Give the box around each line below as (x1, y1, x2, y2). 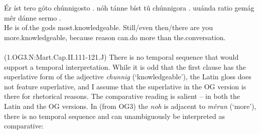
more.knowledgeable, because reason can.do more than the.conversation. (4, 32, 226, 42)
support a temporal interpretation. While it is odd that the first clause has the (4, 61, 246, 72)
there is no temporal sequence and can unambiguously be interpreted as (4, 110, 225, 121)
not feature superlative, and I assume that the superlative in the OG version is (4, 81, 246, 91)
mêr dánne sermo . (4, 12, 61, 23)
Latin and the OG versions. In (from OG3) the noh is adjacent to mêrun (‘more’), (4, 100, 256, 111)
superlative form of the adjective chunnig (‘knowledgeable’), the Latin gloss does (4, 71, 251, 82)
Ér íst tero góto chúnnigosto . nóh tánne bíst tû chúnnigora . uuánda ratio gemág (4, 3, 254, 13)
